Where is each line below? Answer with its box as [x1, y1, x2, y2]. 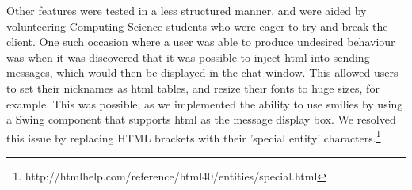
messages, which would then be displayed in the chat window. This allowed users [6, 64, 399, 81]
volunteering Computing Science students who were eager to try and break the [6, 17, 388, 34]
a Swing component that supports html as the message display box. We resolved [6, 111, 396, 127]
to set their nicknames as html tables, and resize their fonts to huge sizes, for [6, 79, 380, 96]
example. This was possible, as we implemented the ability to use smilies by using [6, 95, 403, 112]
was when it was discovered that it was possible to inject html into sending [6, 48, 370, 65]
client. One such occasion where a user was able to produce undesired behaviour [6, 33, 395, 50]
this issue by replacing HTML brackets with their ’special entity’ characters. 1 [6, 127, 381, 146]
